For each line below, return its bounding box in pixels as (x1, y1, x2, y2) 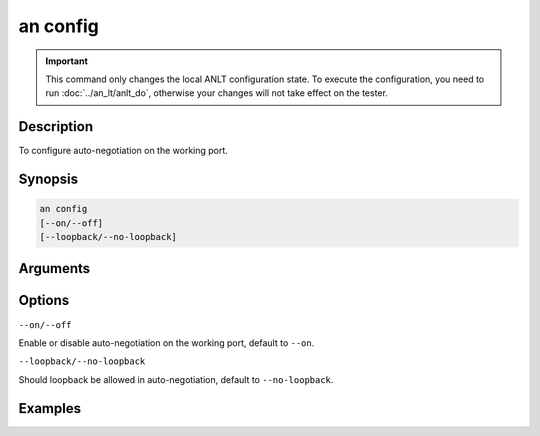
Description (18, 118, 94, 135)
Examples (18, 400, 82, 417)
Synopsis (18, 171, 79, 188)
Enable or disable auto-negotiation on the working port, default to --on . (18, 336, 315, 349)
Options (18, 292, 70, 309)
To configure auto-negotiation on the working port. (18, 145, 229, 157)
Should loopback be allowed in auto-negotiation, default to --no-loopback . (18, 373, 334, 385)
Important (45, 55, 89, 67)
